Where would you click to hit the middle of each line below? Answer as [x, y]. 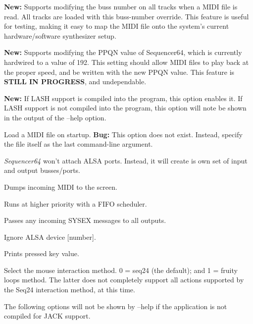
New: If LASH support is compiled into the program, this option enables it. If [123, 98]
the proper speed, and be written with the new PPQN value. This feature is [119, 72]
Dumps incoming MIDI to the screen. [61, 187]
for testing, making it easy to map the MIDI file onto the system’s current [117, 26]
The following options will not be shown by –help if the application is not [116, 306]
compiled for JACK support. [47, 316]
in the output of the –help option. [55, 117]
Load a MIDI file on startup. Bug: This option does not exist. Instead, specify [123, 134]
